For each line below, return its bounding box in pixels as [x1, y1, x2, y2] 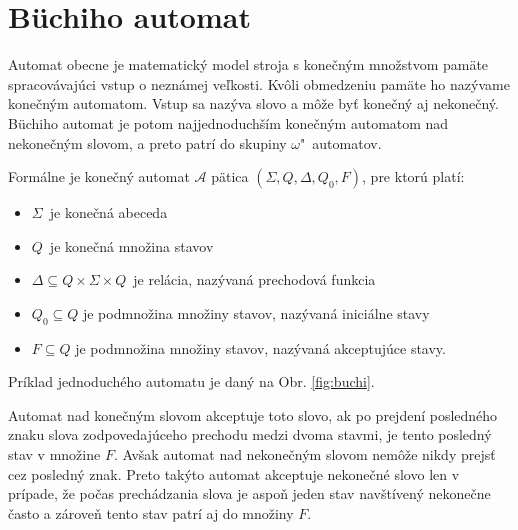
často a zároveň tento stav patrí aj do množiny [8, 502, 294, 523]
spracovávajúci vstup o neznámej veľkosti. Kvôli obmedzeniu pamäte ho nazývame [8, 73, 510, 94]
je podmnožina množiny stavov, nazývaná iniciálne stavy [82, 302, 430, 323]
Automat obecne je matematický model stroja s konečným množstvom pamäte [8, 54, 489, 75]
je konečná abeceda [49, 202, 168, 223]
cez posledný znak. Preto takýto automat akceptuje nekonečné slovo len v [8, 463, 460, 484]
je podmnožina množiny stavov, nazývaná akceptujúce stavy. [75, 337, 446, 358]
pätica [211, 166, 249, 187]
